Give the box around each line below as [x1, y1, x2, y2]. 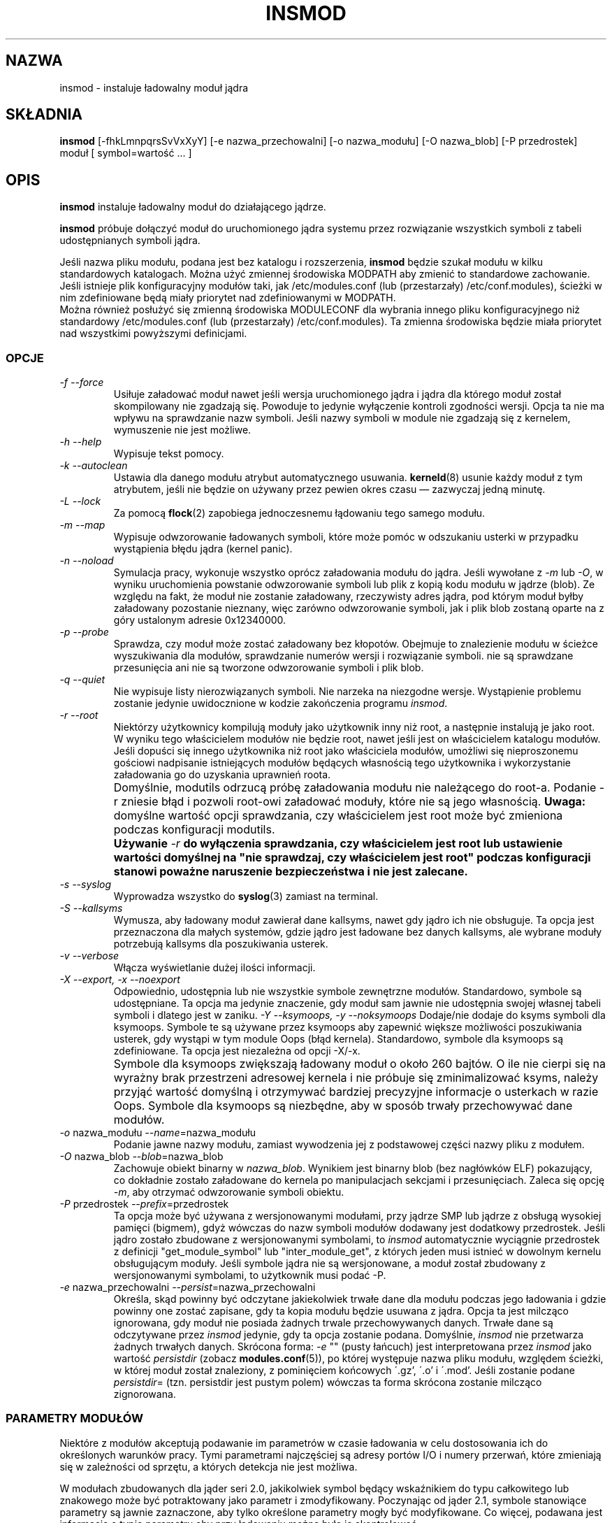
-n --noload [59, 555, 114, 567]
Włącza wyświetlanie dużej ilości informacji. [113, 961, 316, 974]
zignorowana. [113, 1388, 176, 1401]
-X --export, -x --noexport [59, 973, 180, 986]
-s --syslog [59, 878, 112, 891]
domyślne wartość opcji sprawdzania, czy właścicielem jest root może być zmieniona [113, 808, 563, 823]
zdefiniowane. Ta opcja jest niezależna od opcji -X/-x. [113, 1045, 360, 1057]
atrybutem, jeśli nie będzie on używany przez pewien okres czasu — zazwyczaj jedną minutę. [113, 483, 546, 496]
